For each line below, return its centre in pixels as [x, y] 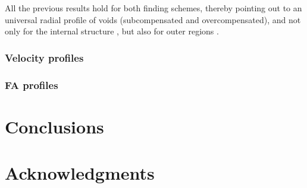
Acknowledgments [80, 173]
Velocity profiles [44, 57]
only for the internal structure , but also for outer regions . [112, 31]
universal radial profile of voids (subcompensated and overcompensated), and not [153, 19]
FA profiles [32, 85]
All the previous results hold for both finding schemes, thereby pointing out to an [153, 8]
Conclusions [54, 126]
